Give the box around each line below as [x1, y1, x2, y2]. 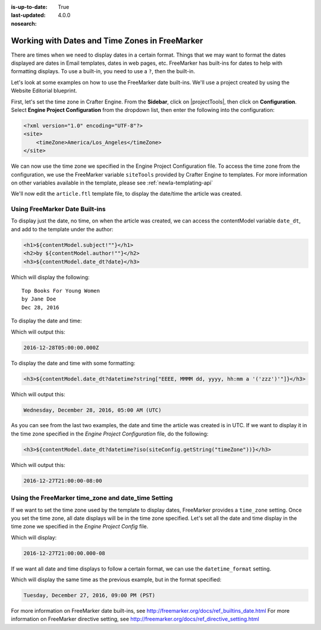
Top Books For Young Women [21, 287, 100, 294]
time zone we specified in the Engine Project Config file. [11, 523, 149, 530]
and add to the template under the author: [11, 225, 114, 233]
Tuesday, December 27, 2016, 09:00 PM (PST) [23, 592, 156, 599]
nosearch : [11, 20, 37, 27]
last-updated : [11, 12, 46, 19]
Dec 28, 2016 [21, 304, 59, 311]
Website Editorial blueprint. [11, 87, 77, 95]
